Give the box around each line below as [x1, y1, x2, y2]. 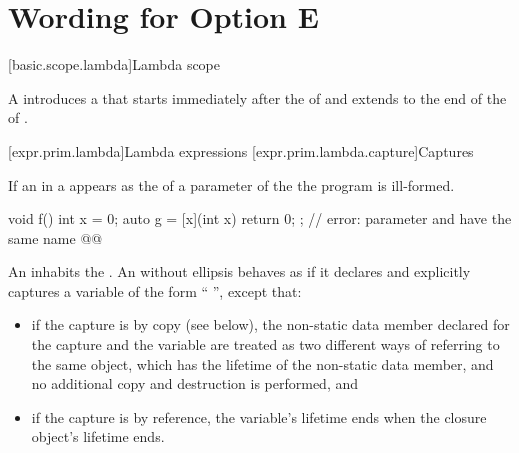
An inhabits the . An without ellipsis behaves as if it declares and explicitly [8, 261, 471, 282]
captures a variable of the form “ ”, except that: [8, 280, 302, 301]
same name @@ [8, 227, 103, 248]
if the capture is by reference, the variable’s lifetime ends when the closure [31, 406, 487, 427]
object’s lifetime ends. [31, 426, 165, 447]
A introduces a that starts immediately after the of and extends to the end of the [8, 87, 507, 108]
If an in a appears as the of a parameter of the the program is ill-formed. [8, 174, 455, 195]
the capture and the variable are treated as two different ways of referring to [31, 334, 500, 355]
